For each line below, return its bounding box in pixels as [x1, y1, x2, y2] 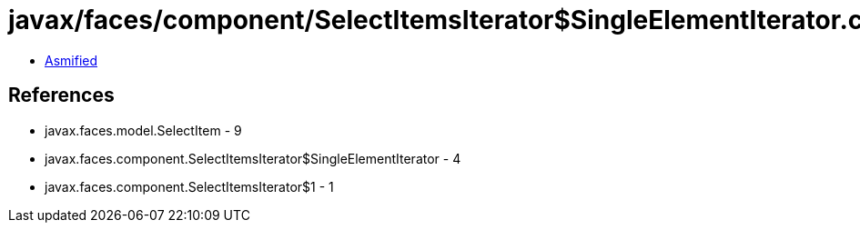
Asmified [45, 52, 98, 68]
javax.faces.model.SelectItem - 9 [45, 122, 242, 138]
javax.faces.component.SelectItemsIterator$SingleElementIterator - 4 [45, 150, 461, 166]
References [8, 84, 115, 107]
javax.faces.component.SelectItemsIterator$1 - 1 [45, 178, 334, 195]
